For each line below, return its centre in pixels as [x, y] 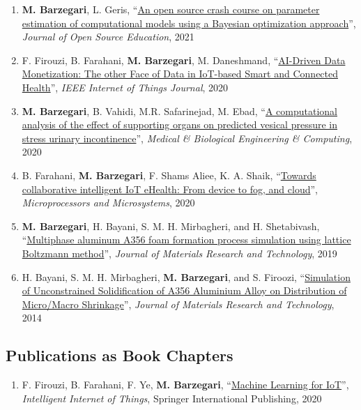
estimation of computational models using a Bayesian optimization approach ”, [189, 23]
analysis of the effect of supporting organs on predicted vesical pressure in [180, 124]
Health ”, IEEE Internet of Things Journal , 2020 [125, 87]
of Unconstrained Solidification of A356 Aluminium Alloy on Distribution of [184, 290]
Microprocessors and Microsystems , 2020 [108, 203]
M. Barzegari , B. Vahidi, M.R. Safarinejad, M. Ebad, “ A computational [179, 111]
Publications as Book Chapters [120, 355]
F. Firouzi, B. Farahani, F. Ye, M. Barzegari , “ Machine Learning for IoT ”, [185, 385]
